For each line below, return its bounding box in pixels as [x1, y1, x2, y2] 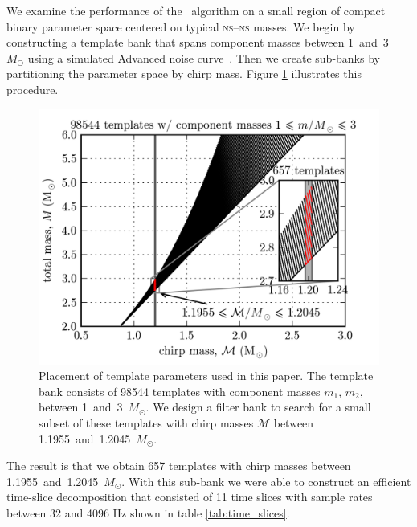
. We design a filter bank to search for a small [145, 398, 371, 415]
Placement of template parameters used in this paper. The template [39, 367, 374, 384]
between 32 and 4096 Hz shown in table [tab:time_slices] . [6, 504, 290, 521]
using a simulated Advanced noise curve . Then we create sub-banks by [27, 49, 380, 66]
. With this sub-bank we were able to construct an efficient [121, 472, 411, 489]
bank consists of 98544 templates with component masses [39, 382, 321, 399]
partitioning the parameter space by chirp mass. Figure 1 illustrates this [6, 65, 362, 82]
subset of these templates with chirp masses [39, 414, 254, 431]
